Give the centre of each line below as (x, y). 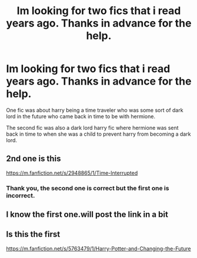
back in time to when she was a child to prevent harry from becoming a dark (98, 134)
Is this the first (33, 234)
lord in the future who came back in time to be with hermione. (81, 116)
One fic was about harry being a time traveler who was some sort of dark (95, 110)
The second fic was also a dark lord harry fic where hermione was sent (92, 128)
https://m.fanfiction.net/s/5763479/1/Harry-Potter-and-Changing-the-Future (98, 249)
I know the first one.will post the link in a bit (87, 215)
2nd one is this (34, 159)
